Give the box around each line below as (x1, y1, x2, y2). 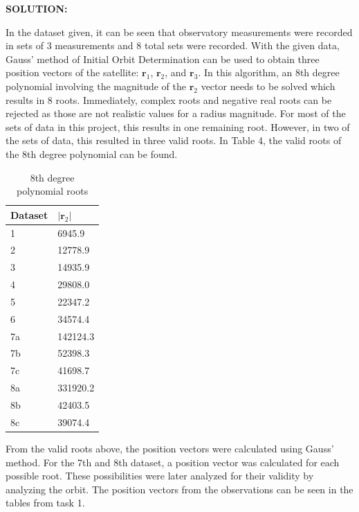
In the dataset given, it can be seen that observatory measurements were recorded (6, 24, 353, 39)
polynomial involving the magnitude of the (6, 78, 186, 93)
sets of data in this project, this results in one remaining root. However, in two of (6, 119, 350, 134)
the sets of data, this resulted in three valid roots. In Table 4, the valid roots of (6, 133, 342, 148)
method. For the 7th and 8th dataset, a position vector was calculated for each (6, 454, 340, 469)
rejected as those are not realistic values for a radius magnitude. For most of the (6, 106, 346, 121)
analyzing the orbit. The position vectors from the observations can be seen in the (6, 482, 353, 496)
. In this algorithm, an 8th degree (198, 65, 340, 80)
